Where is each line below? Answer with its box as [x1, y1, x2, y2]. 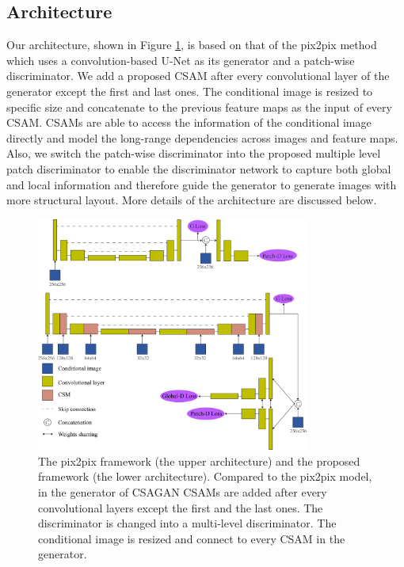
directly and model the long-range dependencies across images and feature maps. [6, 129, 398, 146]
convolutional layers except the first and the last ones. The [38, 499, 323, 516]
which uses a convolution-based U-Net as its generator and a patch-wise [6, 51, 355, 68]
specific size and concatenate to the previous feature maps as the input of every [6, 98, 392, 115]
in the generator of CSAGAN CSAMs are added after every [38, 484, 327, 500]
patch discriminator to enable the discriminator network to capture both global [6, 160, 391, 177]
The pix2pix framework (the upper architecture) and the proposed [38, 452, 360, 469]
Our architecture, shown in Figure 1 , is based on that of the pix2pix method [6, 36, 377, 53]
